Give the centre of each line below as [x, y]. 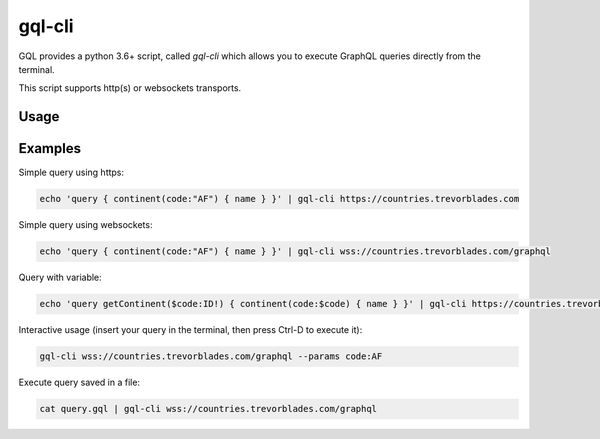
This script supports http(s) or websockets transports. [130, 88]
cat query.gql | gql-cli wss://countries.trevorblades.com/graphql [208, 409]
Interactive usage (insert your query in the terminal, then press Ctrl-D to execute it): [190, 330]
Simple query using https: [71, 172]
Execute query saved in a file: [79, 382]
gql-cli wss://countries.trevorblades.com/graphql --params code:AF [211, 356]
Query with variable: [60, 277]
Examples [50, 148]
